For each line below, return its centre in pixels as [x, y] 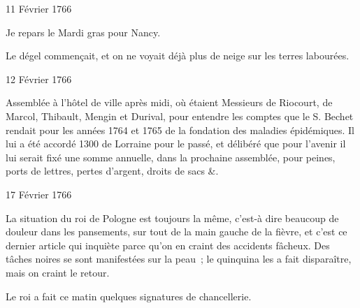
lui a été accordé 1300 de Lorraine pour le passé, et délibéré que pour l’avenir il [176, 144]
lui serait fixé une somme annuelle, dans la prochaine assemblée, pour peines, [171, 157]
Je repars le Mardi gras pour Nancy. [83, 32]
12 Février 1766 [39, 79]
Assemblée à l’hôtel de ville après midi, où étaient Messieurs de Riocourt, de [169, 102]
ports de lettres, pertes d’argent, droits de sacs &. [112, 171]
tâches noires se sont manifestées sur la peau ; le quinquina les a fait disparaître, [179, 259]
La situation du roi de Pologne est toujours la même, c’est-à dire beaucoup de [172, 218]
